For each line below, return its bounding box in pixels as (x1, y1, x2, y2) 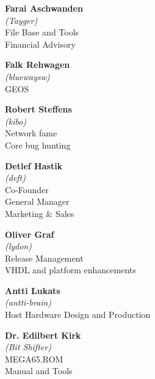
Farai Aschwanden (5, 2, 83, 14)
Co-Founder (5, 183, 49, 196)
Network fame (5, 127, 57, 139)
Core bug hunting (5, 138, 71, 151)
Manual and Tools (5, 364, 73, 377)
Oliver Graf (5, 227, 54, 240)
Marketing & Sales (5, 207, 74, 219)
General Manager (5, 195, 70, 208)
